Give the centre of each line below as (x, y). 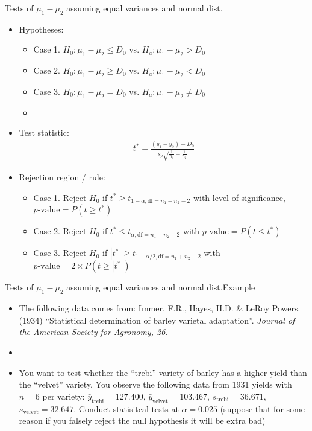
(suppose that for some (262, 408)
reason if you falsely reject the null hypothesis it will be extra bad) (142, 420)
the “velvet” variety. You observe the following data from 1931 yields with (155, 384)
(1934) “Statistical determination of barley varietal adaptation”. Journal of (157, 320)
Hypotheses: (41, 29)
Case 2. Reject (60, 231)
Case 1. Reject (60, 197)
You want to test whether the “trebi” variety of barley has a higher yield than (163, 372)
